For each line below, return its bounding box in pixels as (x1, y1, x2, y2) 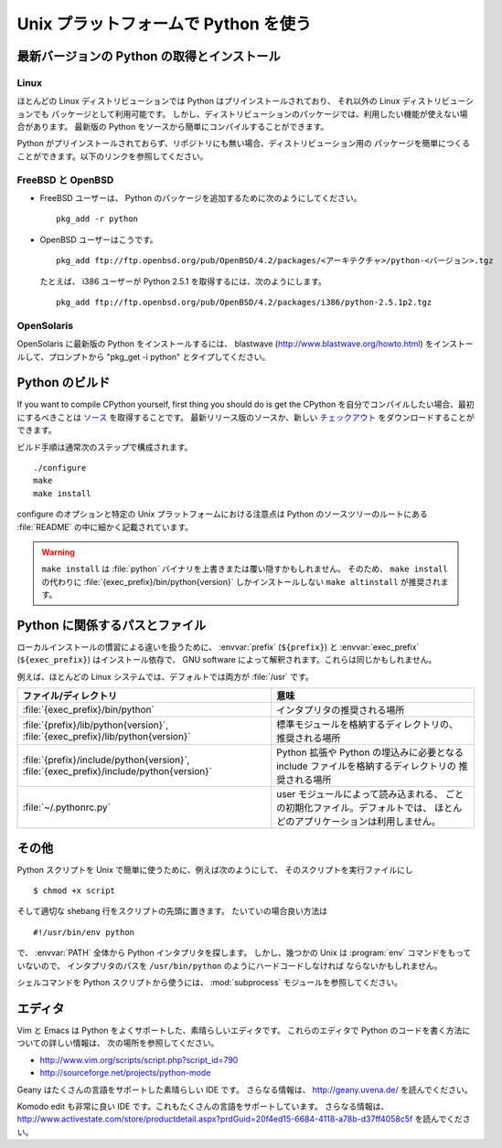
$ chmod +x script (33, 886, 116, 896)
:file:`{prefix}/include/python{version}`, (22, 754, 190, 767)
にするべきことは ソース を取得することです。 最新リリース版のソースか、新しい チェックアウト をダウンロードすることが (16, 411, 475, 422)
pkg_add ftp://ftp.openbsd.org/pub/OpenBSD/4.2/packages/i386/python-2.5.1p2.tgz (56, 297, 433, 307)
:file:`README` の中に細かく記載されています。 (16, 521, 194, 532)
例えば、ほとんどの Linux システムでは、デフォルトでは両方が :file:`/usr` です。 (16, 671, 315, 682)
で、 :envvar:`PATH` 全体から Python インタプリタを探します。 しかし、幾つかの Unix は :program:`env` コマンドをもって (16, 947, 472, 959)
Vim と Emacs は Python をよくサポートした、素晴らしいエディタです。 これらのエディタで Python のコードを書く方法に (16, 1025, 471, 1036)
